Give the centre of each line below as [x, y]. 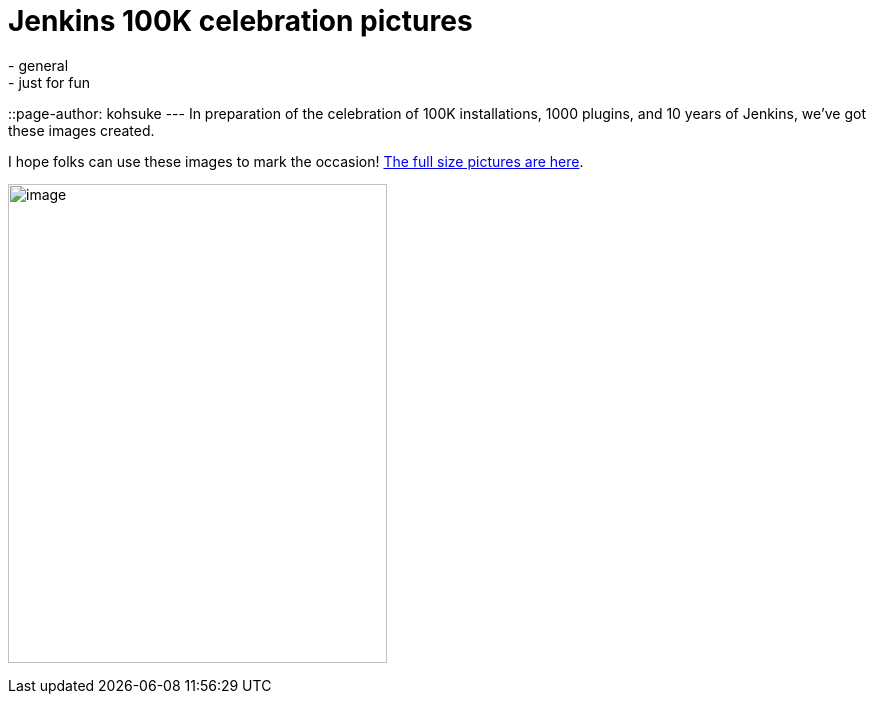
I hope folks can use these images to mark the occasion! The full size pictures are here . [296, 161]
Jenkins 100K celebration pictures [240, 21]
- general [38, 65]
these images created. [81, 130]
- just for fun [49, 82]
